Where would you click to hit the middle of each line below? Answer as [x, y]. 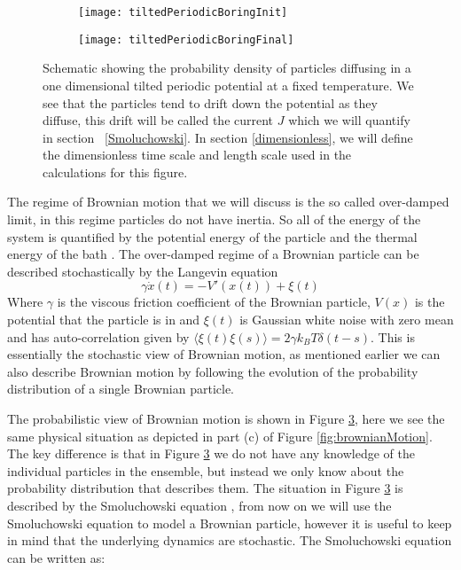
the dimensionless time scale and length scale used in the [197, 155]
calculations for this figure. [115, 172]
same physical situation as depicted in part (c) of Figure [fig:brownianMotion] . [220, 436]
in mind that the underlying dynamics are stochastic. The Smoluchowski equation [230, 540]
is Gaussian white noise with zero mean [347, 320]
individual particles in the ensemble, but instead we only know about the [206, 470]
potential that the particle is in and [104, 320]
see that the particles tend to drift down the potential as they [210, 102]
